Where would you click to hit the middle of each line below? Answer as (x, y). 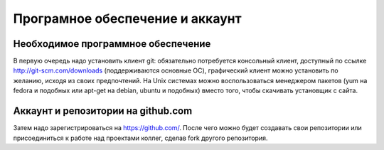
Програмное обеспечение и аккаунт (127, 18)
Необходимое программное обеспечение (112, 44)
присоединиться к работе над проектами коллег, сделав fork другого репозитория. (140, 138)
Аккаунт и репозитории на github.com (103, 111)
